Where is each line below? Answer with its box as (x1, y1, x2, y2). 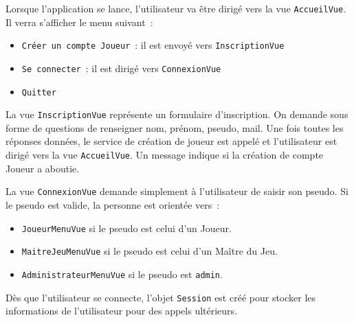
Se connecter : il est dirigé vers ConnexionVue (21, 60, 221, 75)
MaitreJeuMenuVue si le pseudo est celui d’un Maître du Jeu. (21, 244, 278, 258)
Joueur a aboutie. (5, 161, 80, 175)
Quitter (21, 87, 56, 97)
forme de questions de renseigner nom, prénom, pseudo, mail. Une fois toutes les (5, 120, 344, 135)
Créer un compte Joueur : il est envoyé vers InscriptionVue (21, 38, 285, 52)
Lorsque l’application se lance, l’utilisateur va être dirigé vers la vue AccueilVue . (5, 1, 346, 15)
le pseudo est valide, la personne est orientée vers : (5, 197, 220, 211)
